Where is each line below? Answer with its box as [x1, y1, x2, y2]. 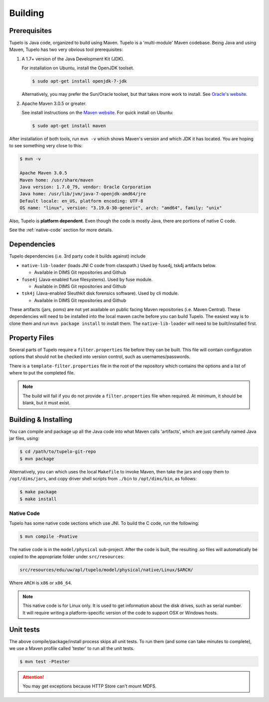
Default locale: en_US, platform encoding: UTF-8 [19, 198, 143, 204]
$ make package [19, 489, 57, 495]
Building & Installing [9, 415, 72, 424]
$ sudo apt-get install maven [32, 123, 106, 128]
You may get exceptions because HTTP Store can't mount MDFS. [22, 683, 157, 689]
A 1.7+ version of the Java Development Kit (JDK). [21, 55, 125, 62]
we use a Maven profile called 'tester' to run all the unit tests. [9, 646, 134, 652]
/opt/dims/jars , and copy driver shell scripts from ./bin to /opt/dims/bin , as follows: [9, 476, 197, 482]
